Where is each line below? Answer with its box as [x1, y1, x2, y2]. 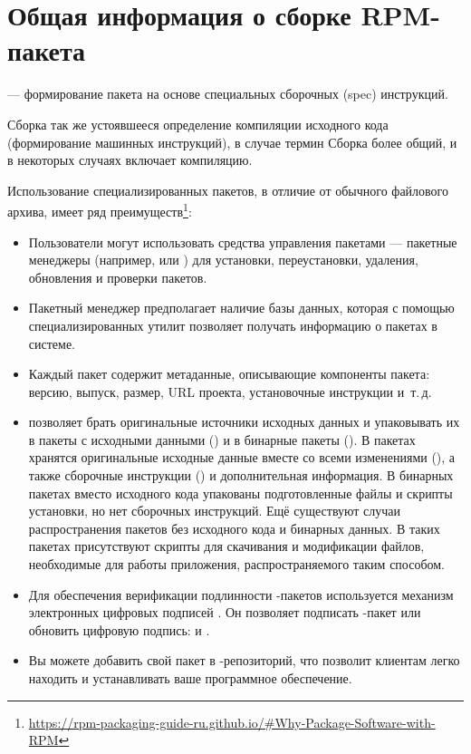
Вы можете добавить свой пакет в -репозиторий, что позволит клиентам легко [28, 651, 460, 670]
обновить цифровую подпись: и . [28, 620, 210, 639]
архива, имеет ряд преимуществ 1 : [7, 199, 192, 220]
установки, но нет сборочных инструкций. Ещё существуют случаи [28, 501, 401, 520]
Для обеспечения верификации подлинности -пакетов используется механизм [28, 585, 454, 604]
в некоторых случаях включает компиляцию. [7, 150, 253, 169]
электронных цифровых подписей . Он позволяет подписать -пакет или [28, 603, 421, 622]
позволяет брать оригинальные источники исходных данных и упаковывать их [28, 412, 460, 431]
